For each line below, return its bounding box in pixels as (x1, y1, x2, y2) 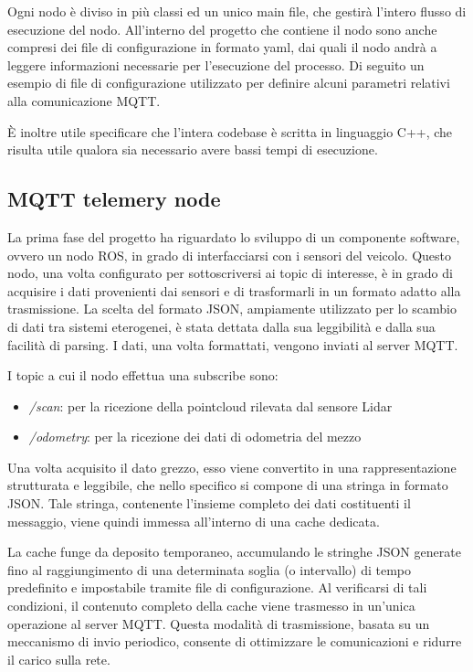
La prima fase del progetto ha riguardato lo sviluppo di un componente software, (7, 227, 460, 246)
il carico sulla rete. (7, 649, 110, 668)
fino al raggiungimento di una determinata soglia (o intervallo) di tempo (7, 560, 412, 579)
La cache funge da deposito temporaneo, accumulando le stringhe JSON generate (7, 542, 461, 561)
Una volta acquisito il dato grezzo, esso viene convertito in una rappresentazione (7, 457, 457, 476)
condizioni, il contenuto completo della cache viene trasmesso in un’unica (7, 596, 415, 615)
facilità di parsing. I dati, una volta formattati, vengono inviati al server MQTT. (7, 335, 458, 354)
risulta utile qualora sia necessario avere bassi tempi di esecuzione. (7, 140, 378, 159)
